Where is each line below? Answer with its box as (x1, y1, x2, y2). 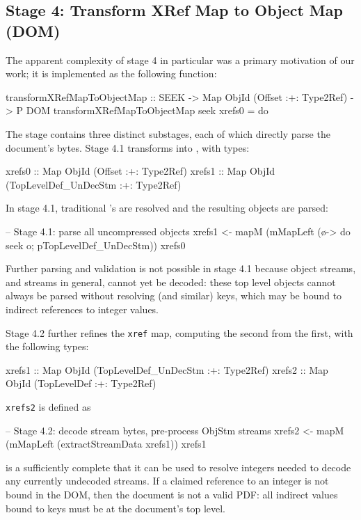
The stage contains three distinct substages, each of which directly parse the (6, 126, 330, 141)
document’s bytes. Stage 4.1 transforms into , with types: (6, 140, 250, 155)
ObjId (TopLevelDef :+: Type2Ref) (6, 376, 157, 391)
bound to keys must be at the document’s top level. (6, 501, 225, 515)
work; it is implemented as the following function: (6, 66, 217, 81)
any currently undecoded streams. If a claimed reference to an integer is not (6, 473, 329, 488)
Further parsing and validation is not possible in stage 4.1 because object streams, (6, 261, 356, 276)
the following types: (6, 339, 89, 354)
